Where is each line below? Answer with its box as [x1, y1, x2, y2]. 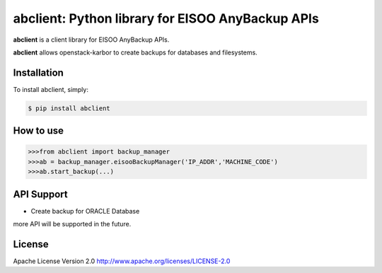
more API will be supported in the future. [13, 220, 132, 228]
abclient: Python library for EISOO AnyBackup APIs [13, 11, 320, 26]
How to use [13, 124, 64, 137]
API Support [13, 188, 68, 200]
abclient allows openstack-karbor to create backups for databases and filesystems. [13, 48, 257, 57]
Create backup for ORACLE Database [30, 207, 140, 215]
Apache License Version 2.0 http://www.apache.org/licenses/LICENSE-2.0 [13, 257, 231, 265]
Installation [13, 66, 64, 79]
